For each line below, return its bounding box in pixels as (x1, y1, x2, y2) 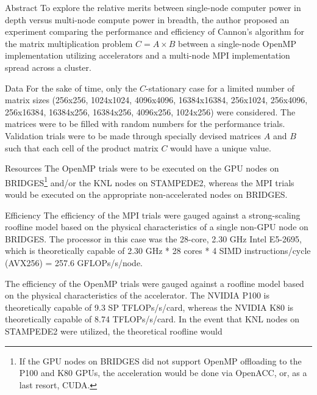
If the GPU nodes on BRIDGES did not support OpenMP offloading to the (19, 354, 302, 367)
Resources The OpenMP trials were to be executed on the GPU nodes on (5, 162, 279, 175)
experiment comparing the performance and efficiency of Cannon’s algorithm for (5, 25, 305, 38)
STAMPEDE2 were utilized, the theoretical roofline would (5, 324, 223, 337)
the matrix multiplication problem (5, 37, 133, 49)
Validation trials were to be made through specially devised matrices (5, 129, 262, 142)
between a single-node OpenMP (178, 37, 296, 49)
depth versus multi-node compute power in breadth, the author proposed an (5, 13, 290, 26)
